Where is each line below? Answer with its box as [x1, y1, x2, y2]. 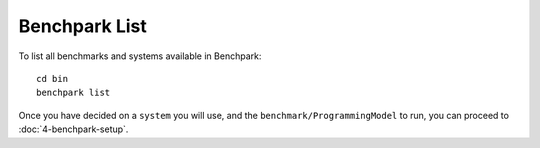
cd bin [36, 73, 69, 84]
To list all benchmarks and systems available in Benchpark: [18, 50, 262, 62]
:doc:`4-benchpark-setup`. [18, 123, 129, 135]
